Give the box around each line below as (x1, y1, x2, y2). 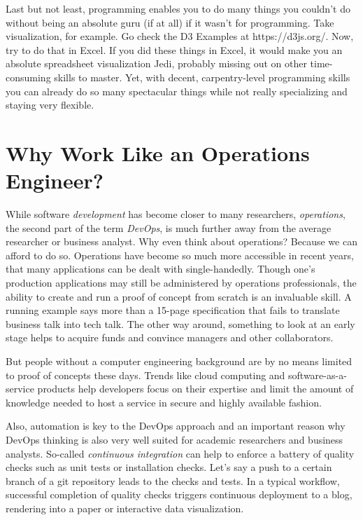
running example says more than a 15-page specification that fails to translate (6, 303, 340, 317)
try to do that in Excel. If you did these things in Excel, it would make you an (6, 42, 343, 57)
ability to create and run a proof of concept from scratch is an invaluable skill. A (6, 289, 352, 303)
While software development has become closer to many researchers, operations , (6, 207, 346, 221)
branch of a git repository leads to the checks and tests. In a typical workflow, (6, 473, 340, 488)
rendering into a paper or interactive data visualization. (6, 500, 244, 515)
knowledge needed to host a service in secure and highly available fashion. (6, 395, 322, 409)
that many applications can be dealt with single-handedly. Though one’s (6, 261, 315, 276)
